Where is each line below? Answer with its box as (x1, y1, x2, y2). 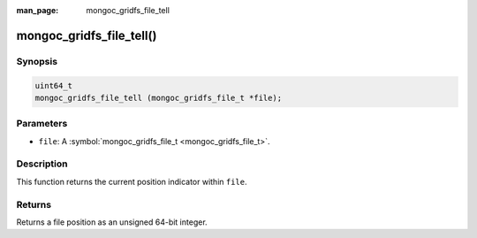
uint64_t (34, 81, 73, 90)
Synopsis (16, 55, 57, 67)
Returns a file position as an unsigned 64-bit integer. (16, 217, 208, 227)
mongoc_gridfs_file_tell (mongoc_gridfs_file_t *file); (34, 93, 283, 103)
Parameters (16, 118, 68, 130)
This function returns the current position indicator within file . (16, 176, 247, 187)
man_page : (16, 5, 59, 15)
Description (16, 157, 68, 170)
